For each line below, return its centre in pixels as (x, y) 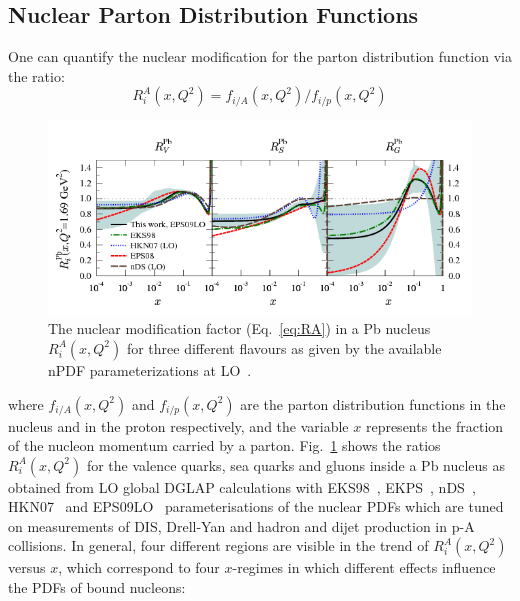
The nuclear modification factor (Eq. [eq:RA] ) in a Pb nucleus (239, 328)
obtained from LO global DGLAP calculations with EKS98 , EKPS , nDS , (242, 486)
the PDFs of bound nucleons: (97, 587)
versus (27, 567)
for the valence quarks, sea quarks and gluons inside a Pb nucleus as (296, 464)
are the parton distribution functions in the (373, 403)
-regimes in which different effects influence (364, 567)
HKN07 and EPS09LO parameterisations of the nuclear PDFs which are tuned (256, 506)
